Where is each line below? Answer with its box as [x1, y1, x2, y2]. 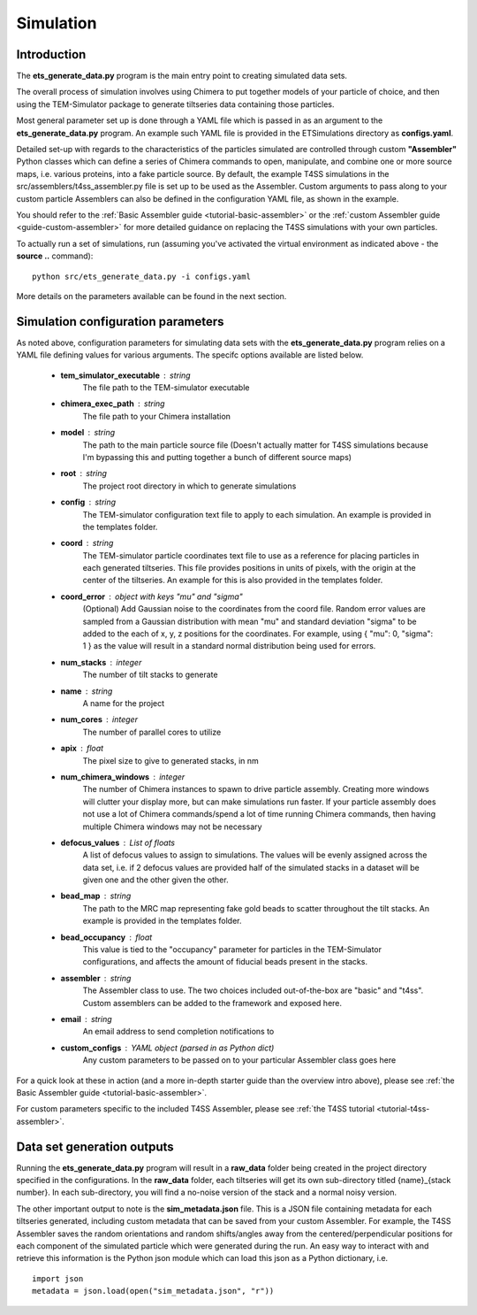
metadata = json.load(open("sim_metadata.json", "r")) [32, 1286, 275, 1296]
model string [60, 427, 116, 438]
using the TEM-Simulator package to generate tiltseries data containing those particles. [16, 98, 335, 110]
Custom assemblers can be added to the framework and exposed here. [82, 997, 343, 1008]
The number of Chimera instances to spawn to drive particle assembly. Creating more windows [82, 784, 430, 795]
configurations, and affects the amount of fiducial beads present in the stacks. [82, 957, 368, 967]
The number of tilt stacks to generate [82, 669, 218, 681]
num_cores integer [60, 714, 139, 725]
